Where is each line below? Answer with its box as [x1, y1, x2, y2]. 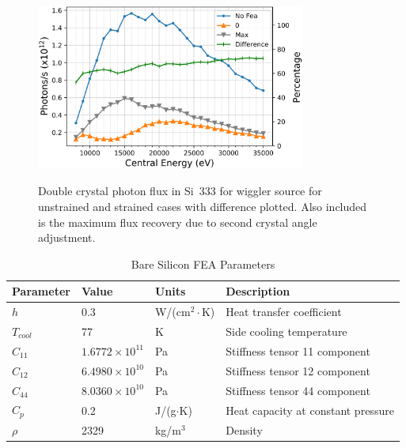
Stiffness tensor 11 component [226, 342, 370, 359]
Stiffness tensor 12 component [226, 362, 370, 378]
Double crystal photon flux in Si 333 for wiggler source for [38, 183, 322, 199]
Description [226, 283, 290, 299]
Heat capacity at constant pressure [226, 401, 394, 418]
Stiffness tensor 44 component [226, 382, 370, 398]
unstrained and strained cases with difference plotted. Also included [38, 198, 367, 214]
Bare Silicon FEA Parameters [131, 255, 275, 272]
